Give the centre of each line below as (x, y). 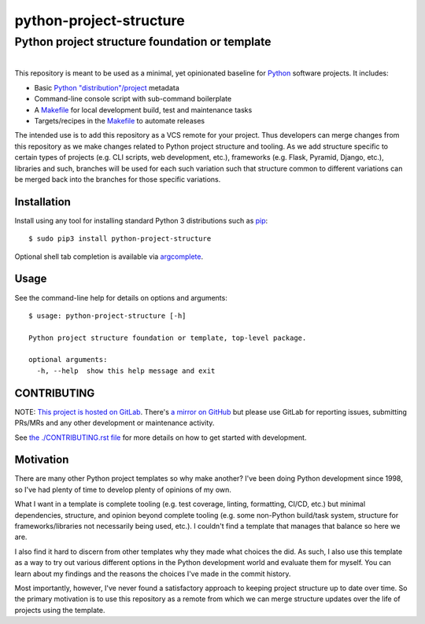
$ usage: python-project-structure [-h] (107, 316)
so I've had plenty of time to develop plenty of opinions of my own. (123, 489)
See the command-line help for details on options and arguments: (121, 297)
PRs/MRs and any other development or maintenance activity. (115, 423)
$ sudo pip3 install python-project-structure (120, 239)
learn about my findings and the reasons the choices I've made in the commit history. (153, 574)
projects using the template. (60, 610)
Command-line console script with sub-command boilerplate (133, 99)
